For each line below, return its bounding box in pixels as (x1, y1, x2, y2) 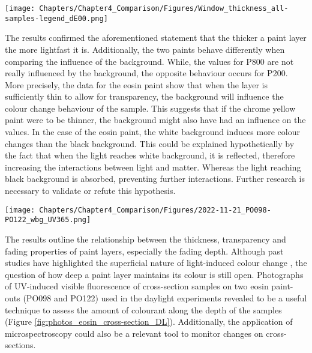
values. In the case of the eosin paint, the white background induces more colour (5, 125, 300, 138)
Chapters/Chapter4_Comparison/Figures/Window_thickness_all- (39, 4, 289, 13)
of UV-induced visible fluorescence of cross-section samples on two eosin (5, 280, 269, 292)
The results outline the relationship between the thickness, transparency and (5, 232, 286, 245)
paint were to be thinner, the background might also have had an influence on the (5, 113, 306, 126)
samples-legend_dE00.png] (5, 14, 108, 23)
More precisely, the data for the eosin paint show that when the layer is (5, 78, 268, 91)
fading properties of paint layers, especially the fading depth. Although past (5, 244, 284, 257)
